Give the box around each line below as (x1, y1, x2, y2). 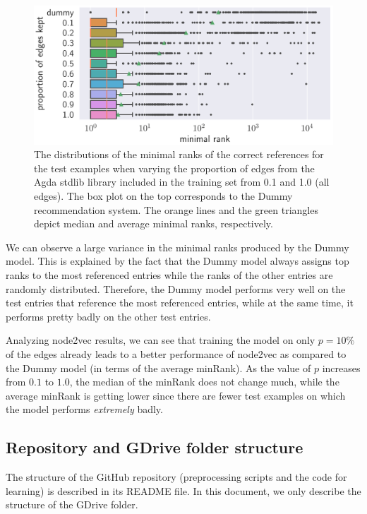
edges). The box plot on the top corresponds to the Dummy (34, 189, 293, 203)
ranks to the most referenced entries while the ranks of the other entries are (6, 268, 333, 282)
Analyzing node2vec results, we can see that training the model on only (6, 333, 315, 347)
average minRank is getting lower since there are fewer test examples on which (6, 388, 346, 402)
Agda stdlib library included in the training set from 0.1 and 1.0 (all (34, 174, 330, 189)
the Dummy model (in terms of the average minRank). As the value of (6, 360, 311, 375)
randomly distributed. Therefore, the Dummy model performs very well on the (6, 281, 346, 296)
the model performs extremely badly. (6, 402, 163, 417)
